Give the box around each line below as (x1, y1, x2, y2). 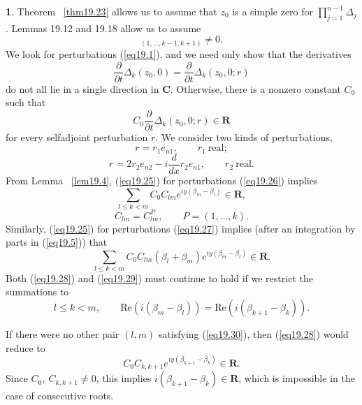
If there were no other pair (6, 327, 120, 341)
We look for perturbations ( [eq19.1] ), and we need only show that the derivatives (6, 46, 352, 61)
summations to (6, 284, 69, 299)
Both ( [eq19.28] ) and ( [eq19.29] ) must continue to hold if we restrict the (6, 270, 313, 285)
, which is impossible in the (238, 371, 355, 385)
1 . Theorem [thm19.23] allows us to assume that (6, 4, 217, 18)
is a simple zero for (232, 4, 314, 18)
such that (6, 95, 46, 110)
